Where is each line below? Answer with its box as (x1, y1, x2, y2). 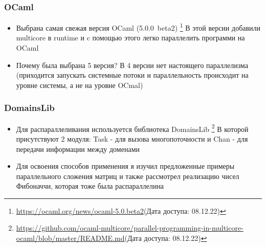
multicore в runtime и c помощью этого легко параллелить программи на (16, 32, 245, 43)
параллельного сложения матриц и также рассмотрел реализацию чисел (16, 170, 239, 181)
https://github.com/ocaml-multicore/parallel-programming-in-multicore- (16, 222, 243, 233)
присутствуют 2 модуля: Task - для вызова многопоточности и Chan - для (16, 133, 248, 144)
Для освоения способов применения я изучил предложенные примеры (16, 161, 235, 171)
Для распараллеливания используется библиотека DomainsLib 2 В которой (16, 122, 249, 134)
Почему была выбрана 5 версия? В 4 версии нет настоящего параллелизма (16, 59, 249, 70)
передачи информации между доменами (16, 143, 140, 154)
